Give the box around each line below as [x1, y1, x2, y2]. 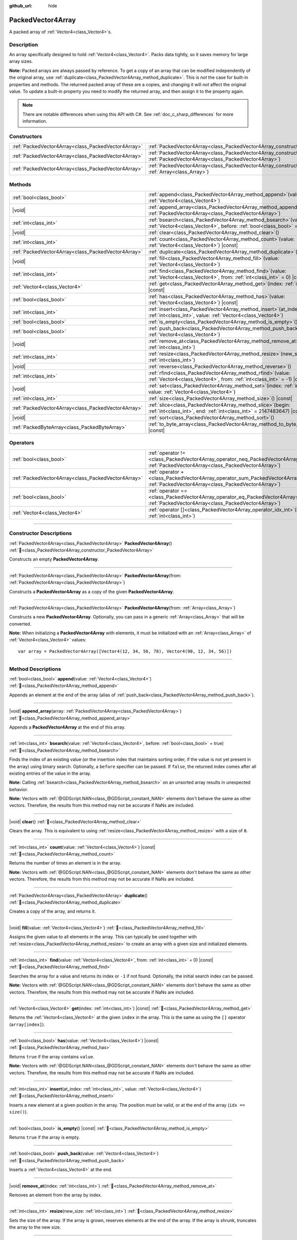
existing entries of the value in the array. [9, 770, 92, 776]
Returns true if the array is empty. [9, 1134, 80, 1140]
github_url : [9, 3, 32, 8]
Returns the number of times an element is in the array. [9, 860, 121, 866]
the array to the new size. [9, 1224, 61, 1230]
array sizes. [9, 59, 33, 64]
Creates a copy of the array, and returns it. [9, 908, 96, 915]
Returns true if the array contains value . [9, 1054, 95, 1059]
